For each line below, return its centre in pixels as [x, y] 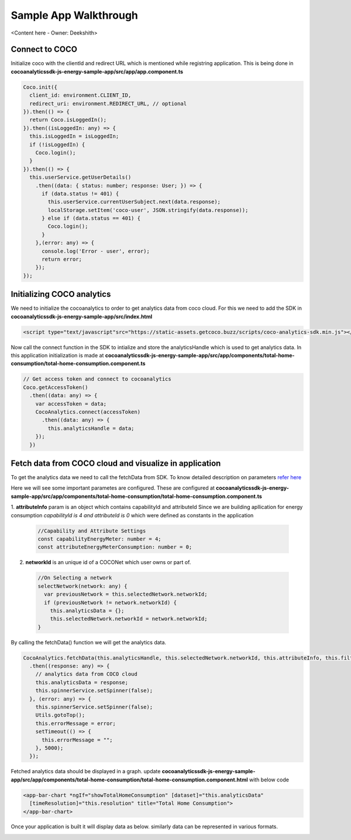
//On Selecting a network [75, 578]
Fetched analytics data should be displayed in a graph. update [86, 771]
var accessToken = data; [71, 404]
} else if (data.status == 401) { [91, 218]
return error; [62, 259]
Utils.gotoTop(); [60, 715]
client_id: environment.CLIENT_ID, [80, 95]
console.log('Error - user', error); [96, 251]
